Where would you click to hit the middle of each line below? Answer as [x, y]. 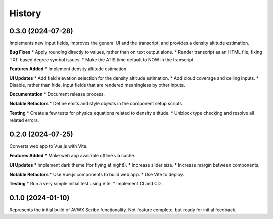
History [25, 13]
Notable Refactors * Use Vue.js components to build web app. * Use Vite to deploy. [97, 174]
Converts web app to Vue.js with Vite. [49, 146]
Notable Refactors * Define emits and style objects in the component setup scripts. [97, 103]
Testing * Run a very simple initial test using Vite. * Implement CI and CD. [86, 184]
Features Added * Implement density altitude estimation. [69, 69]
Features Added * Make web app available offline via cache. [73, 155]
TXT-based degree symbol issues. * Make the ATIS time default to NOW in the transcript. [102, 59]
